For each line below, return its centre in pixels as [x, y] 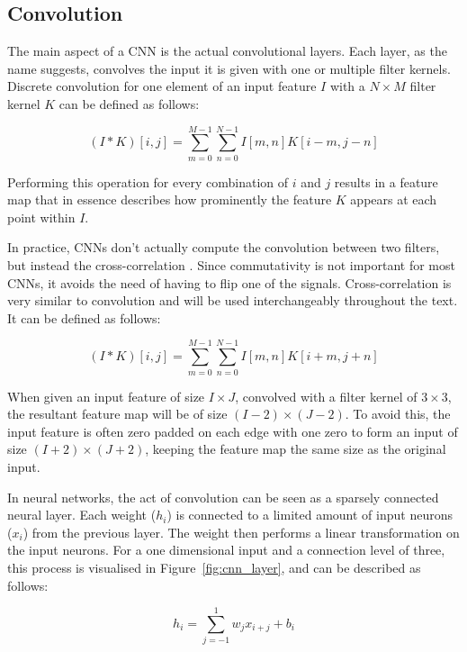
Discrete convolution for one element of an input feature [162, 86]
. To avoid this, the [398, 414]
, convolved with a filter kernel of [326, 396]
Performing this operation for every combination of [148, 181]
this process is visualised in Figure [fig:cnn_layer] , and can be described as [214, 567]
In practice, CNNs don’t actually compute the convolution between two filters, [224, 247]
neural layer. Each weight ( [82, 515]
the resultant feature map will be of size [117, 414]
